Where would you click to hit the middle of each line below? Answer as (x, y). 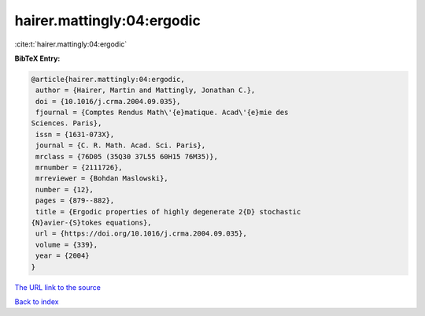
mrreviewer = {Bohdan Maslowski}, (102, 178)
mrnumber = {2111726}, (79, 168)
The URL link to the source (58, 287)
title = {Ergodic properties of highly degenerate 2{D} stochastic (168, 212)
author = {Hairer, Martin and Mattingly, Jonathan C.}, (146, 90)
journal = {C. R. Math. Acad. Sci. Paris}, (121, 145)
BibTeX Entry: (37, 58)
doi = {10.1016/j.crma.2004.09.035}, (108, 101)
